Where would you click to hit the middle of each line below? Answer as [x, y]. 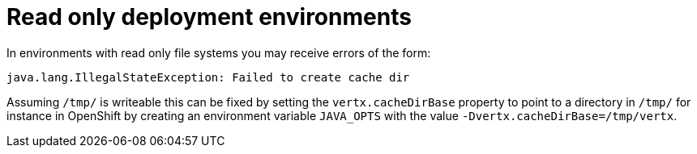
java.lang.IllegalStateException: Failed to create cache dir [208, 77]
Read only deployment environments [209, 17]
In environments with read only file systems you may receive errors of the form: [219, 52]
